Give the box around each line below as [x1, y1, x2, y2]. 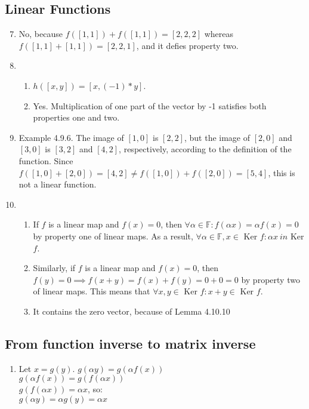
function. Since [18, 154, 73, 167]
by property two [241, 273, 300, 285]
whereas [204, 27, 234, 40]
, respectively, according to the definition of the [119, 143, 292, 155]
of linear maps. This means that [33, 285, 150, 297]
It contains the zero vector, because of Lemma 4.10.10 [33, 305, 230, 317]
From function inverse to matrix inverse [5, 334, 256, 352]
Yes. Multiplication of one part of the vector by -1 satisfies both [33, 99, 267, 112]
